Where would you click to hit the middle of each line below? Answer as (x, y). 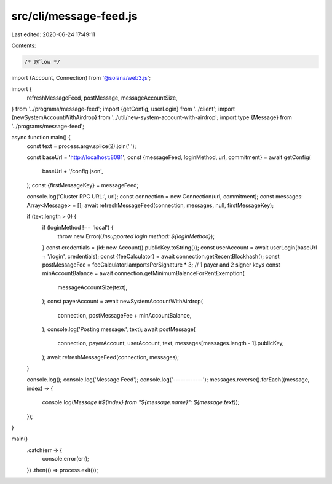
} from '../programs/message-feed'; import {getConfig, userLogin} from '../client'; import (123, 109)
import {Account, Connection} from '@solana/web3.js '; (81, 77)
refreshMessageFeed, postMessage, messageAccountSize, (102, 98)
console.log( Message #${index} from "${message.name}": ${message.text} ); (141, 402)
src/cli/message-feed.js (74, 16)
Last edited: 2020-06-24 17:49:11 (53, 34)
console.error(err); (65, 459)
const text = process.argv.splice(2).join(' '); (81, 146)
